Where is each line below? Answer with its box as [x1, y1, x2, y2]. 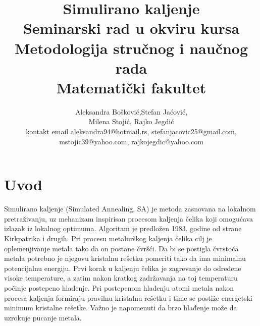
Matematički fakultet [56, 77, 206, 97]
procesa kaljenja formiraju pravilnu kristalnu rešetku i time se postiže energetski [4, 292, 252, 303]
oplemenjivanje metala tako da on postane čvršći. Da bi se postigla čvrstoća [4, 243, 239, 253]
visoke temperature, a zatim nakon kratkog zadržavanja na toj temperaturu [4, 273, 238, 283]
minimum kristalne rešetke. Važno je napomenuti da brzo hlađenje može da [4, 302, 237, 313]
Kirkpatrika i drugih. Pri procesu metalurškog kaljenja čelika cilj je [4, 233, 212, 243]
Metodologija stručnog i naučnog [14, 37, 248, 58]
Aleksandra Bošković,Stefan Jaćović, [75, 106, 188, 117]
